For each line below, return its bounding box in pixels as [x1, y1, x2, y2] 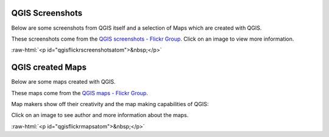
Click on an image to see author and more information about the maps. [11, 112, 189, 119]
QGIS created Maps [11, 62, 87, 73]
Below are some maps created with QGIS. [11, 78, 116, 85]
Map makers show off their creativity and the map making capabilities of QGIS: [11, 100, 209, 107]
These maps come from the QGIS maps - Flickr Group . [11, 89, 149, 96]
